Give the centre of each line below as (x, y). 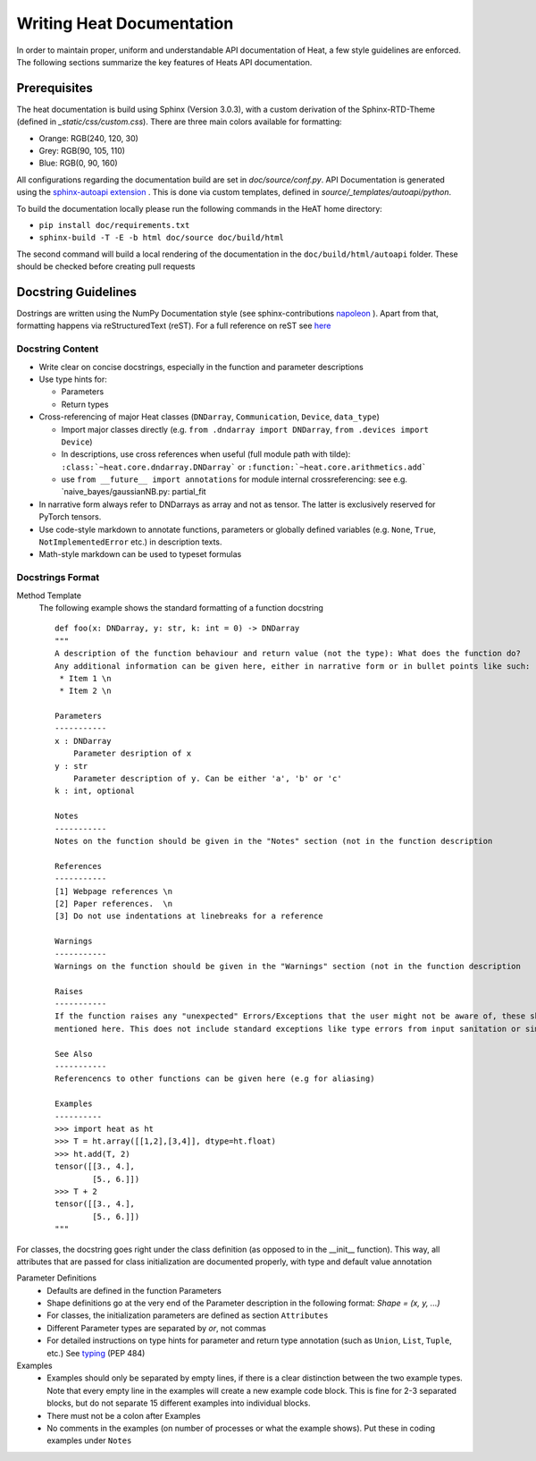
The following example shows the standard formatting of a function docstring (181, 607)
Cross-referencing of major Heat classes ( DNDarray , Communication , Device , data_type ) (209, 417)
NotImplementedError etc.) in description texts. (130, 542)
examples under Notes (89, 1440)
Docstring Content (58, 349)
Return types (85, 404)
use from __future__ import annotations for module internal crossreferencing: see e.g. (234, 479)
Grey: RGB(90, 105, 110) (82, 151)
